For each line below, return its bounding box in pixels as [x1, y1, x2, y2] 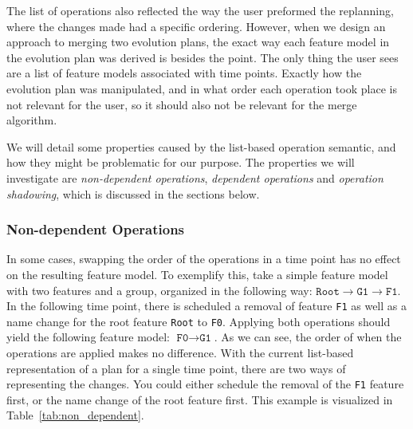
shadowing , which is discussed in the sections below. [6, 185, 260, 202]
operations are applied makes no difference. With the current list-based [6, 344, 354, 361]
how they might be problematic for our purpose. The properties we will [6, 154, 355, 171]
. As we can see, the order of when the [214, 329, 402, 345]
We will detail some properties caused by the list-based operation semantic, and [6, 138, 396, 155]
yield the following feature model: [6, 329, 171, 345]
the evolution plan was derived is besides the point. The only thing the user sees [6, 49, 399, 65]
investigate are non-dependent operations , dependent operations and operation [6, 169, 383, 186]
